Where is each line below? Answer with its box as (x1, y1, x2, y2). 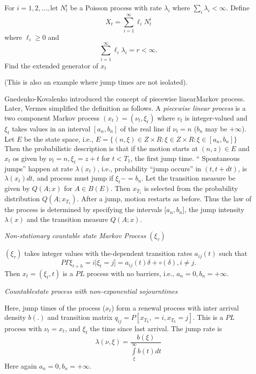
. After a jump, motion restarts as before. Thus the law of (77, 193, 252, 204)
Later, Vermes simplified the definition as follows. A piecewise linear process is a (4, 103, 246, 113)
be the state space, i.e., (24, 133, 94, 144)
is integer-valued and (185, 113, 248, 123)
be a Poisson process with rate (70, 2, 162, 12)
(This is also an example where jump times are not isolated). (4, 77, 188, 87)
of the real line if (120, 124, 171, 134)
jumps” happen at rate (4, 163, 73, 173)
